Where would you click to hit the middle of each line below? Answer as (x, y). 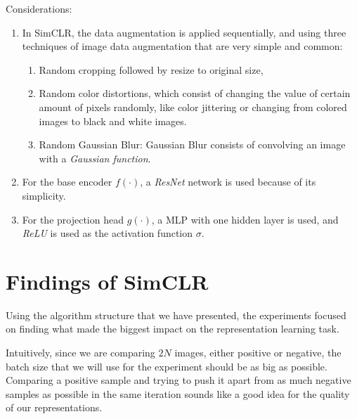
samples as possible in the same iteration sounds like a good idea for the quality (178, 393)
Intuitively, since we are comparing (80, 353)
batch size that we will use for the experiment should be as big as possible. (167, 366)
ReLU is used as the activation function (108, 233)
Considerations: (39, 8)
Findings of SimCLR (107, 281)
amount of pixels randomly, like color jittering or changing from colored (193, 107)
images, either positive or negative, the (258, 353)
